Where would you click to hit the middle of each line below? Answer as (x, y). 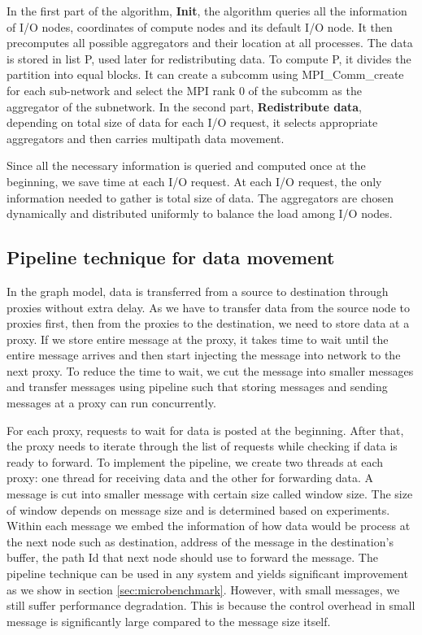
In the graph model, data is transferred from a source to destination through (198, 291)
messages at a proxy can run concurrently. (111, 403)
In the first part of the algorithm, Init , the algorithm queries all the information (207, 11)
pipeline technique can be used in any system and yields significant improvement (207, 574)
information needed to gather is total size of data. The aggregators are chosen (200, 197)
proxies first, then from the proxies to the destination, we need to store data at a (208, 323)
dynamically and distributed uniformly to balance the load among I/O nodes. (200, 213)
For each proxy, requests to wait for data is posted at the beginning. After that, (205, 430)
